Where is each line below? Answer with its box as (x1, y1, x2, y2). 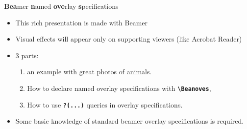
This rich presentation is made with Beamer (15, 17, 148, 27)
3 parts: (15, 50, 39, 60)
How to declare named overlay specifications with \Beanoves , (27, 83, 211, 93)
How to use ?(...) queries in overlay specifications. (27, 99, 183, 109)
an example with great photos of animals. (27, 66, 152, 77)
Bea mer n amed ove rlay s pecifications (4, 1, 119, 11)
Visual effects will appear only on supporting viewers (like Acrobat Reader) (15, 34, 242, 44)
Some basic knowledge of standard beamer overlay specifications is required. (15, 116, 244, 126)
